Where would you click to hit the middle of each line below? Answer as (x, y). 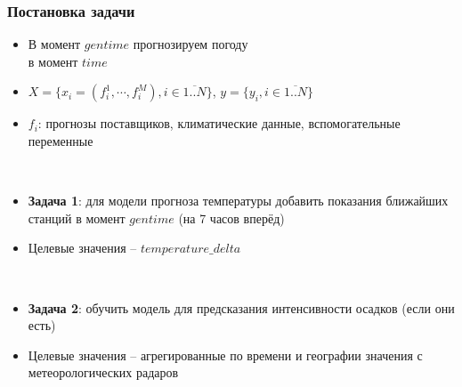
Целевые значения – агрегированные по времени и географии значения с (225, 355)
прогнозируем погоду (190, 44)
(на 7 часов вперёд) (231, 218)
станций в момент (77, 218)
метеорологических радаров (103, 372)
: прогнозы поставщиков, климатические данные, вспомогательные (219, 123)
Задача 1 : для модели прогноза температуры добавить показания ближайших (238, 201)
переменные (61, 141)
